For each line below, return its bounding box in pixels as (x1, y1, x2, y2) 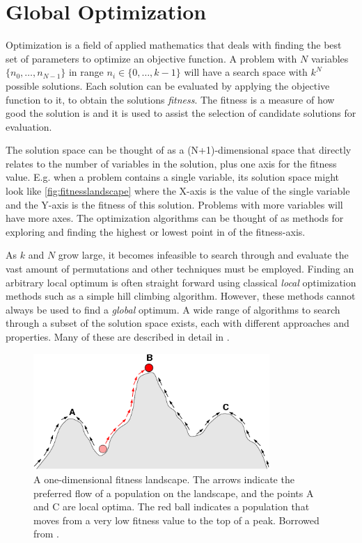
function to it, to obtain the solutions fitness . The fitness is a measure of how (6, 92, 335, 106)
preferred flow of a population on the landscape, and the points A (33, 485, 314, 500)
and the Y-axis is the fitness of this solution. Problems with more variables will (6, 197, 343, 211)
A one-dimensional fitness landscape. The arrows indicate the (33, 471, 294, 486)
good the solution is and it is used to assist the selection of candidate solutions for (6, 106, 356, 120)
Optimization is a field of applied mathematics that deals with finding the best (6, 38, 342, 52)
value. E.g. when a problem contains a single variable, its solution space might (6, 170, 339, 184)
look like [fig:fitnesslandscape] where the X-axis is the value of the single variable (6, 184, 350, 198)
